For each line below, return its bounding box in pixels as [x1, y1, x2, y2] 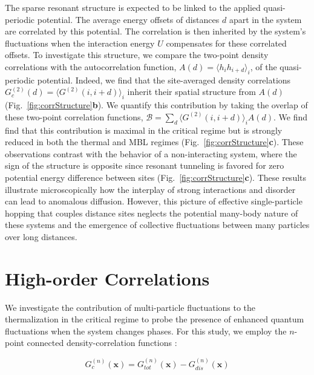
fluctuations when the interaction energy [5, 36, 155, 49]
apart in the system [229, 13, 302, 25]
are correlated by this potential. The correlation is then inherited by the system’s [5, 25, 306, 37]
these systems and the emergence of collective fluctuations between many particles [5, 218, 310, 231]
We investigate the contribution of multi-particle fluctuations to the [5, 301, 256, 313]
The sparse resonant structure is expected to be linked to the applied [5, 1, 261, 13]
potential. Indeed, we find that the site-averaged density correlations [37, 73, 291, 86]
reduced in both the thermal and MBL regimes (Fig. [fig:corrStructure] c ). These [5, 135, 304, 148]
